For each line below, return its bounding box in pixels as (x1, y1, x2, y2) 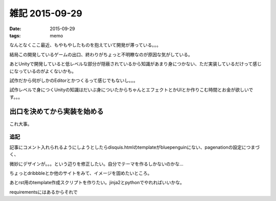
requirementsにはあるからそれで (9, 189, 78, 195)
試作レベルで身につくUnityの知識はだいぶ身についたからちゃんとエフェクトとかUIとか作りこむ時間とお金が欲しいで (9, 87, 254, 93)
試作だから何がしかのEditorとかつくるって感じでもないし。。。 (9, 77, 138, 83)
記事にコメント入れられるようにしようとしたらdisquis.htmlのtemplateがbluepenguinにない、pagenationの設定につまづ (9, 144, 260, 150)
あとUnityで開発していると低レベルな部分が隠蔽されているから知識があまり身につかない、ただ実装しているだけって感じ (9, 61, 262, 67)
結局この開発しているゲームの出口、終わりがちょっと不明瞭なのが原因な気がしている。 (9, 51, 193, 57)
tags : (9, 32, 21, 38)
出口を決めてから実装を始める (9, 107, 104, 116)
